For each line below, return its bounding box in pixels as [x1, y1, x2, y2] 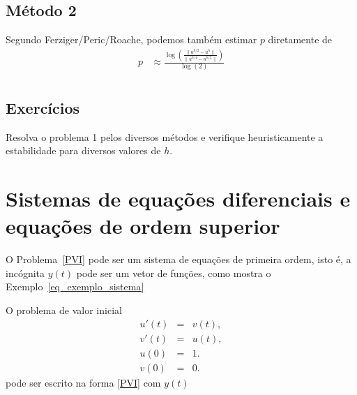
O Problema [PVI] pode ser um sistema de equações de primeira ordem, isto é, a [6, 252, 351, 267]
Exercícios [6, 96, 80, 118]
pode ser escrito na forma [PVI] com [6, 375, 161, 389]
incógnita [6, 265, 45, 280]
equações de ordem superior [6, 211, 280, 240]
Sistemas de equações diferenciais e [6, 184, 351, 213]
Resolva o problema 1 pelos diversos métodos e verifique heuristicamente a [6, 129, 324, 144]
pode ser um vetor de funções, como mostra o [76, 265, 271, 280]
